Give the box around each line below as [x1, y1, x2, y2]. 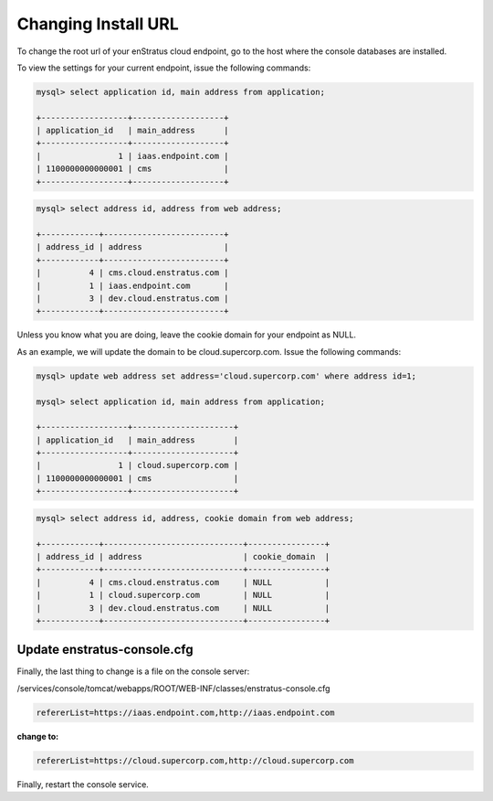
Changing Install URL [16, 14, 180, 34]
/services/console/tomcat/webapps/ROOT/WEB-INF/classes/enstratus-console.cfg [16, 682, 330, 694]
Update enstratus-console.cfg [16, 642, 194, 657]
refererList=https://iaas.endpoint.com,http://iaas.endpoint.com [36, 707, 335, 718]
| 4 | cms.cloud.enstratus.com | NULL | [36, 577, 330, 587]
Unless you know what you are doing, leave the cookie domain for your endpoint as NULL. [16, 329, 356, 340]
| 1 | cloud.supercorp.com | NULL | [36, 590, 330, 601]
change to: [16, 731, 59, 742]
